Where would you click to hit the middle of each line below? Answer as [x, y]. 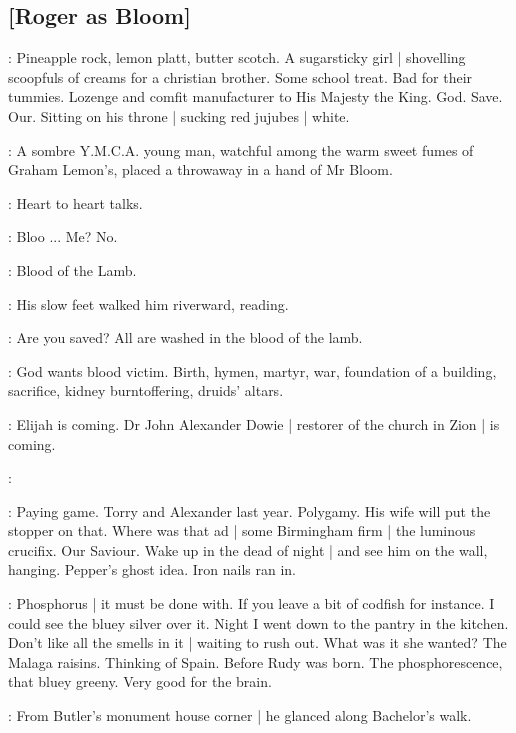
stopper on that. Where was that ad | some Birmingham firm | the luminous [242, 530]
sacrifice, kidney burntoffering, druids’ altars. [146, 390]
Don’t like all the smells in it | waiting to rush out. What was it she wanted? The [257, 642]
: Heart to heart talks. [75, 202]
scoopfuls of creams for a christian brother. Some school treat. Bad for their [240, 76]
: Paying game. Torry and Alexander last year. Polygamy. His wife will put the [249, 510]
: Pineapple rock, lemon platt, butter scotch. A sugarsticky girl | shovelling [237, 57]
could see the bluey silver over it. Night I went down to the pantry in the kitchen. [258, 622]
